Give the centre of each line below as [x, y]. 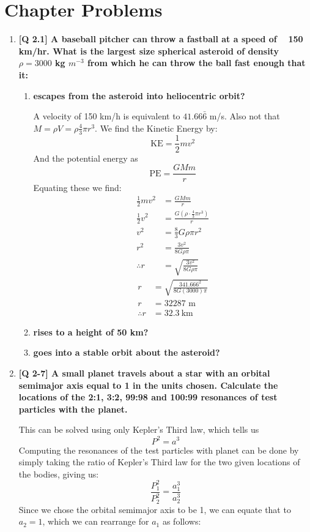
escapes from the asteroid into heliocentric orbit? [139, 95]
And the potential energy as [86, 158]
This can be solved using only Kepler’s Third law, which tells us [139, 429]
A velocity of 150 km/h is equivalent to [107, 116]
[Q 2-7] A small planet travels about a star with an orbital [144, 373]
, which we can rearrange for [96, 521]
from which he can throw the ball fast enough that [196, 63]
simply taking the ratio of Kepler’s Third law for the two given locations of [159, 462]
